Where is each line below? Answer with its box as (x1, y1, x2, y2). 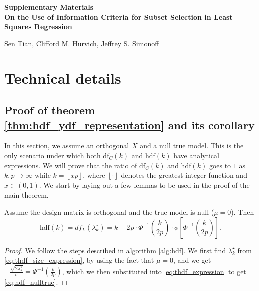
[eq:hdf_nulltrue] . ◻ (4, 277, 68, 287)
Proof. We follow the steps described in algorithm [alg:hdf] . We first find (4, 245, 226, 255)
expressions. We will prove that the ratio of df (4, 160, 146, 170)
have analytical (173, 150, 219, 160)
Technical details (4, 67, 121, 88)
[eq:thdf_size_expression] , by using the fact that (4, 255, 154, 265)
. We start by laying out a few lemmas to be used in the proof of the (39, 179, 250, 190)
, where (83, 170, 105, 180)
